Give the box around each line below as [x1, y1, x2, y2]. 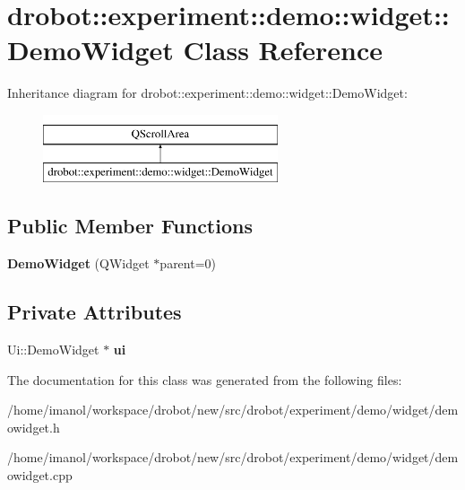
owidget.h [7, 417, 60, 436]
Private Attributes [7, 298, 182, 326]
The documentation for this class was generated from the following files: [7, 370, 402, 389]
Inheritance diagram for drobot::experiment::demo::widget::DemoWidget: [7, 83, 408, 102]
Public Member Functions [7, 212, 253, 240]
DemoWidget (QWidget [7, 254, 150, 273]
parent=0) [159, 254, 217, 273]
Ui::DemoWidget [7, 340, 99, 359]
